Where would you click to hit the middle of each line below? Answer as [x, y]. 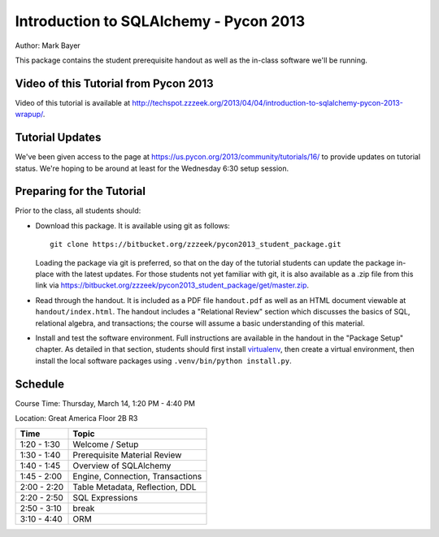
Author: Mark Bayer [48, 45]
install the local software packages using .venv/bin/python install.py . [163, 361]
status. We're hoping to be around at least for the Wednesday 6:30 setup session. [152, 168]
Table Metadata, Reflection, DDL [135, 487]
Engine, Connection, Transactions [137, 477]
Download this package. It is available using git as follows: [133, 225]
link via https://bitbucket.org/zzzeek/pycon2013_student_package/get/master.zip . [172, 285]
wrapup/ [29, 115]
